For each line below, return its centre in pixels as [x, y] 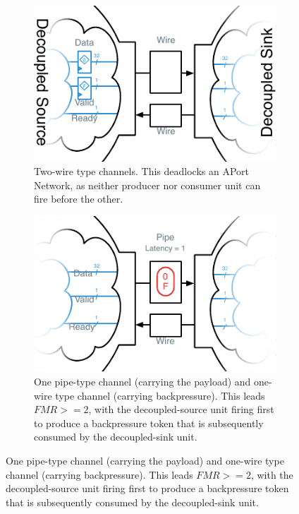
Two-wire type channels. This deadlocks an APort [141, 171]
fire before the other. [79, 199]
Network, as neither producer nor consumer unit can [147, 185]
